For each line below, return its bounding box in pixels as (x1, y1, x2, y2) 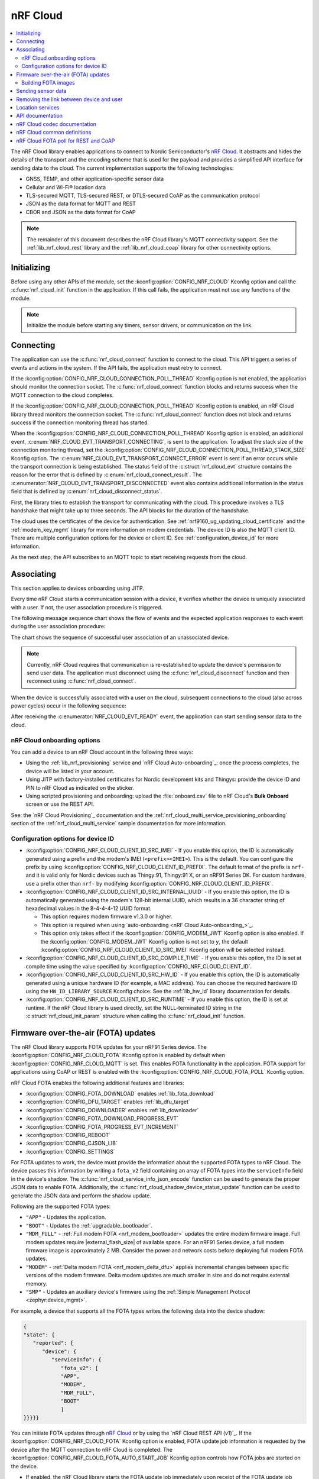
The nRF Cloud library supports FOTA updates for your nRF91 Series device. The (11, 1044, 207, 1050)
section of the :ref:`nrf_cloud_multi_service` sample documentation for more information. (11, 820, 227, 827)
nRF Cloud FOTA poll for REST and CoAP (16, 137, 115, 144)
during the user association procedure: (11, 623, 106, 630)
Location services (16, 104, 60, 111)
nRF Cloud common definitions (16, 129, 92, 136)
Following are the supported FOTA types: (11, 1203, 111, 1210)
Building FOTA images (21, 79, 75, 86)
